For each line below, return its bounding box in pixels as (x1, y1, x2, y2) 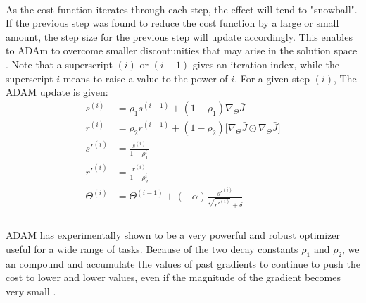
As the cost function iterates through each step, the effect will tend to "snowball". (6, 1, 358, 16)
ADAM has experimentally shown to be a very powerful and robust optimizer (6, 228, 341, 242)
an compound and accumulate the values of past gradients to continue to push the (6, 256, 360, 271)
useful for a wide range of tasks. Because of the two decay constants (6, 241, 298, 256)
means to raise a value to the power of (63, 70, 228, 85)
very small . (6, 283, 56, 298)
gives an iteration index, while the (192, 56, 339, 71)
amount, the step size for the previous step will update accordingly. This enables (6, 29, 353, 44)
